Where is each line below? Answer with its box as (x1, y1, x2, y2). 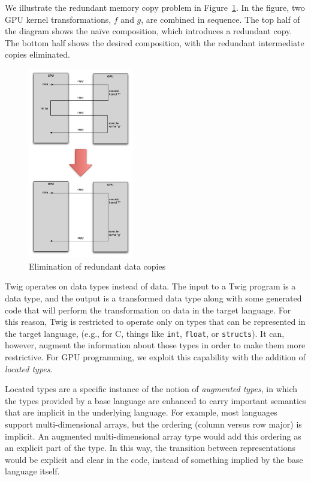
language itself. (5, 465, 60, 477)
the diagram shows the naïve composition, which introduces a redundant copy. (5, 25, 292, 37)
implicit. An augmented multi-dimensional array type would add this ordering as (5, 429, 301, 442)
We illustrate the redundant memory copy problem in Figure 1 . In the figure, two (5, 1, 305, 13)
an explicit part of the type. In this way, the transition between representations (5, 441, 296, 454)
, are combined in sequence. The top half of (141, 13, 300, 25)
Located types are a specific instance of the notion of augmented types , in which (5, 383, 298, 395)
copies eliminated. (5, 48, 70, 61)
